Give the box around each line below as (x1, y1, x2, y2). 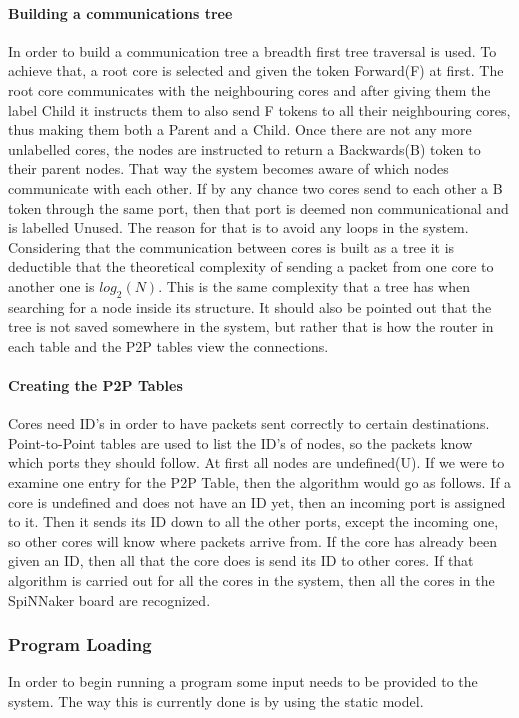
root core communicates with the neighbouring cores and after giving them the (8, 79, 491, 100)
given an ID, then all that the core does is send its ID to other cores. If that (8, 550, 474, 571)
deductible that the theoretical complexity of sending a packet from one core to (8, 256, 494, 277)
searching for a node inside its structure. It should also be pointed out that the (8, 296, 492, 317)
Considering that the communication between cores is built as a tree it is (8, 236, 455, 257)
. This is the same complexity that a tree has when (158, 275, 470, 296)
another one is (8, 275, 95, 296)
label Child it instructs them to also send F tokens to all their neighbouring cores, (8, 99, 511, 120)
